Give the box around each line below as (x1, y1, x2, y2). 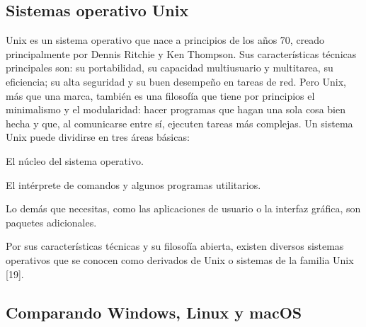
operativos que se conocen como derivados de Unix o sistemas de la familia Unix (6, 252, 354, 267)
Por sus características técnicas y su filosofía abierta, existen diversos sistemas (6, 239, 344, 253)
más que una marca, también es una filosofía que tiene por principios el (6, 88, 315, 103)
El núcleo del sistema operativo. (6, 153, 144, 168)
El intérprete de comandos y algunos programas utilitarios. (6, 177, 261, 192)
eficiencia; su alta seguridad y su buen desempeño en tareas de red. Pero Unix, (6, 74, 346, 88)
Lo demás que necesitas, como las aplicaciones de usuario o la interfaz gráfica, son (6, 201, 361, 216)
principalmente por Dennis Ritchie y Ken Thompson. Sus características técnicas (6, 46, 357, 61)
